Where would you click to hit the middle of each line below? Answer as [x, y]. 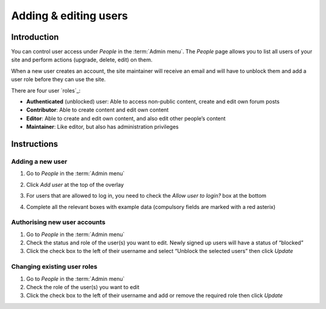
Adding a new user [39, 161]
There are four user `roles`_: [46, 90]
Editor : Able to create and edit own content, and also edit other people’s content [126, 118]
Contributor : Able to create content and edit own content [97, 110]
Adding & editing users [69, 16]
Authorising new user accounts [58, 222]
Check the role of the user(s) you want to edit [83, 287]
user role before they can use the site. [58, 80]
